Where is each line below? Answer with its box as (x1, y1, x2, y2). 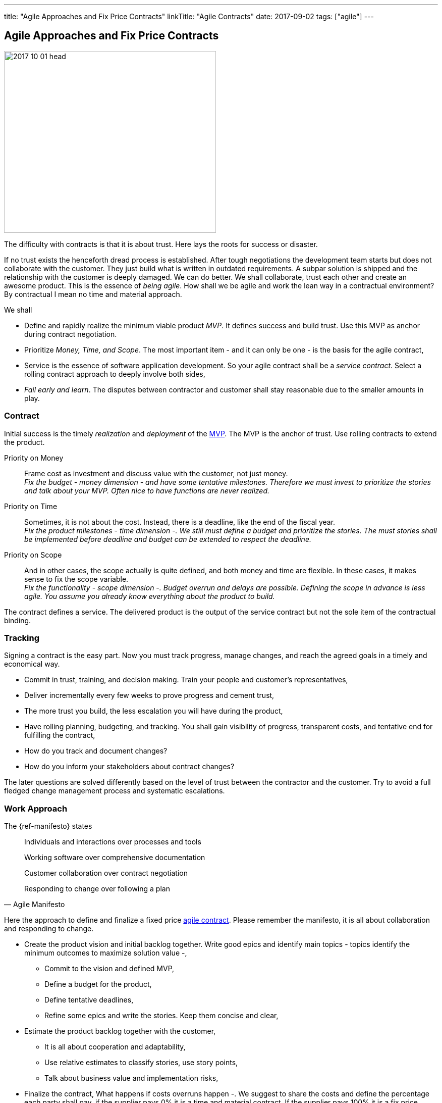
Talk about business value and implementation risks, (44, 1074, 218, 1083)
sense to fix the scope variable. (24, 574, 129, 583)
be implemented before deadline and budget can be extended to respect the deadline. (24, 534, 311, 543)
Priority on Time (4, 502, 58, 511)
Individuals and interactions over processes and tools (24, 837, 201, 846)
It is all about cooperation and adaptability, (44, 1042, 186, 1051)
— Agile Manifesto (4, 900, 65, 909)
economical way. (4, 660, 60, 669)
